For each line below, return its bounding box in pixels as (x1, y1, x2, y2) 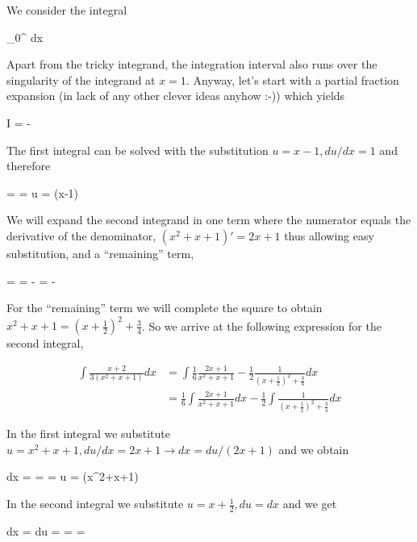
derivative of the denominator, (6, 227, 156, 244)
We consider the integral (6, 2, 127, 18)
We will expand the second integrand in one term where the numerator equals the (6, 211, 411, 228)
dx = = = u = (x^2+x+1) (6, 468, 139, 485)
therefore (6, 157, 51, 174)
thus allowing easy (284, 227, 374, 244)
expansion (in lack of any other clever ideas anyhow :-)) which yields (6, 87, 345, 104)
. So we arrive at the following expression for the (141, 317, 382, 334)
